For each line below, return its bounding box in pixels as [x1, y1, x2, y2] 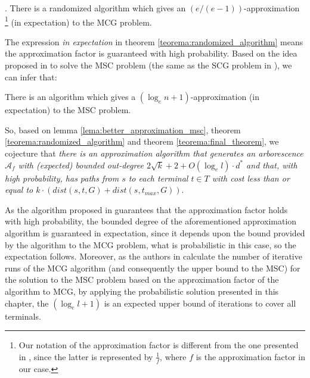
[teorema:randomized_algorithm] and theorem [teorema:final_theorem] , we [5, 135, 279, 148]
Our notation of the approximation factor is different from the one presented [18, 339, 299, 351]
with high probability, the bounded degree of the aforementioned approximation [5, 215, 297, 227]
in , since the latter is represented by [18, 350, 153, 363]
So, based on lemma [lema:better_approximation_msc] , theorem [5, 123, 241, 136]
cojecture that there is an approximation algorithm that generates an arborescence [5, 147, 303, 159]
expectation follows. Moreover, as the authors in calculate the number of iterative [5, 250, 302, 263]
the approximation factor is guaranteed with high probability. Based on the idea [5, 47, 297, 60]
